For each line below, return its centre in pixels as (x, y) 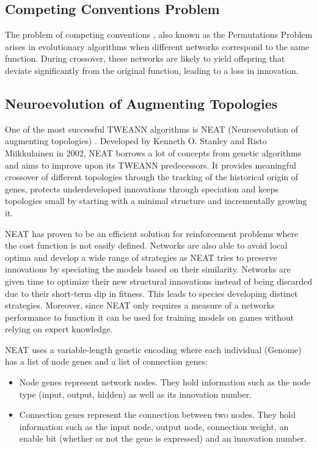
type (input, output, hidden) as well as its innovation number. (136, 394)
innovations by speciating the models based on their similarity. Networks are (148, 269)
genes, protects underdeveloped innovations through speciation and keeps (142, 188)
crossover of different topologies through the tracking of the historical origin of (152, 177)
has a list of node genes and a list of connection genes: (107, 361)
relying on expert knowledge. (59, 329)
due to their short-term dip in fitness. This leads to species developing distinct (151, 293)
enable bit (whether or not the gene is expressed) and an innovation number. (163, 438)
